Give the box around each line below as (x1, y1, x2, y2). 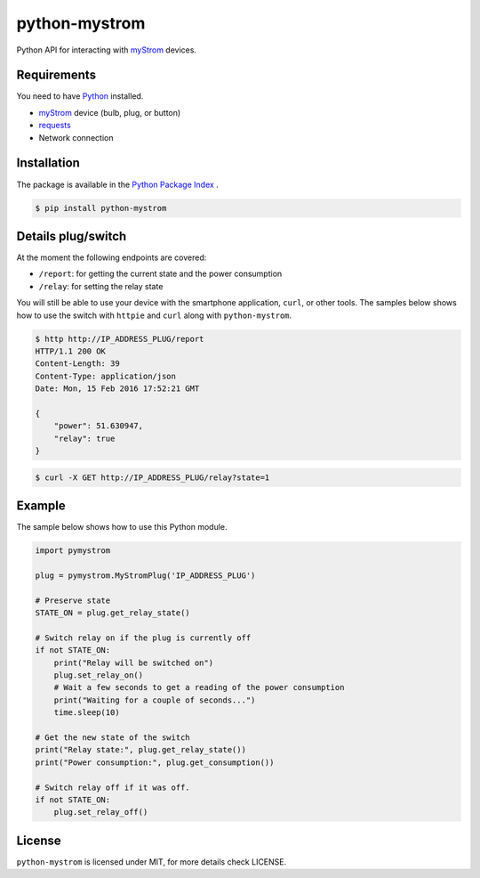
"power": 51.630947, (53, 421, 144, 431)
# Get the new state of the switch (35, 733, 190, 743)
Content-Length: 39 (35, 359, 120, 369)
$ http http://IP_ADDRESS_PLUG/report (35, 334, 204, 344)
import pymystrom (35, 546, 111, 556)
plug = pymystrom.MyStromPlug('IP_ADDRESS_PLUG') (35, 570, 256, 581)
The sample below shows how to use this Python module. (16, 522, 228, 532)
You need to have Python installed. (16, 91, 144, 102)
